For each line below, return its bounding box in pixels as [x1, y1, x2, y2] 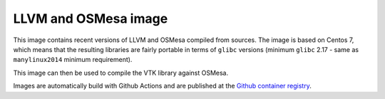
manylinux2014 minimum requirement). [13, 56, 133, 64]
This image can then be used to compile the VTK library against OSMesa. [13, 68, 229, 77]
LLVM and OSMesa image [13, 11, 168, 26]
